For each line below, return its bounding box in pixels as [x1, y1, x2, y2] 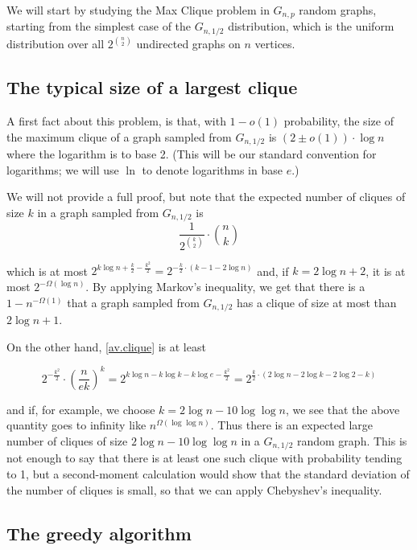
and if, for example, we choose [6, 400, 155, 417]
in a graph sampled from [37, 203, 159, 220]
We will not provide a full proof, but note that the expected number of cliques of [6, 188, 406, 205]
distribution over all [6, 35, 105, 52]
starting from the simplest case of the [6, 18, 192, 35]
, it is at [365, 262, 406, 279]
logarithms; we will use [6, 161, 119, 178]
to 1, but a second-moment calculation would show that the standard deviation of [6, 466, 410, 482]
